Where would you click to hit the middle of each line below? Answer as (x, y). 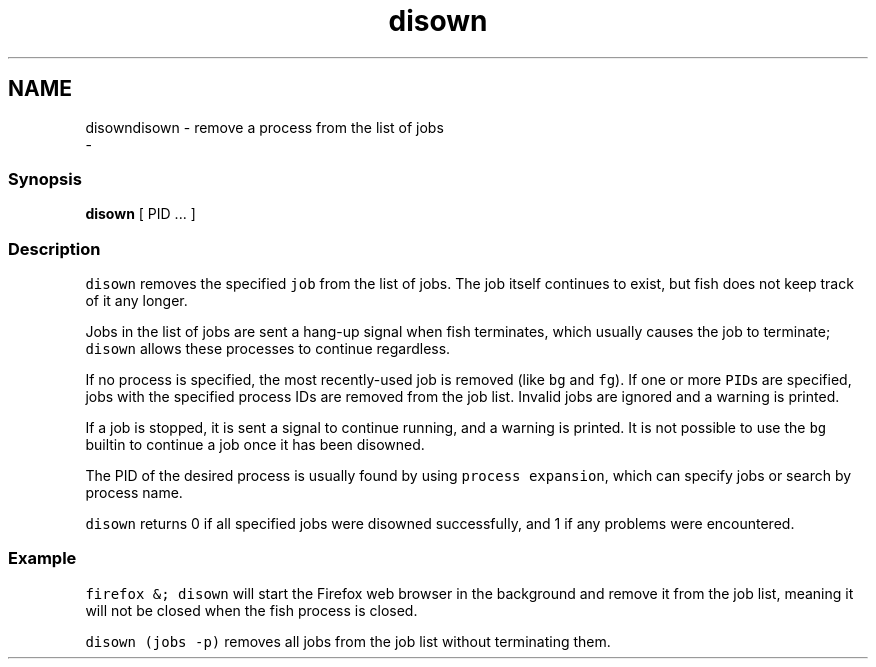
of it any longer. (136, 301)
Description (54, 248)
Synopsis (45, 178)
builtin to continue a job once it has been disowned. (255, 445)
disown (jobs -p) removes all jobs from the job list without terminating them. (348, 641)
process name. (134, 493)
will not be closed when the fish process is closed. (251, 610)
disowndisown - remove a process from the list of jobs (264, 127)
